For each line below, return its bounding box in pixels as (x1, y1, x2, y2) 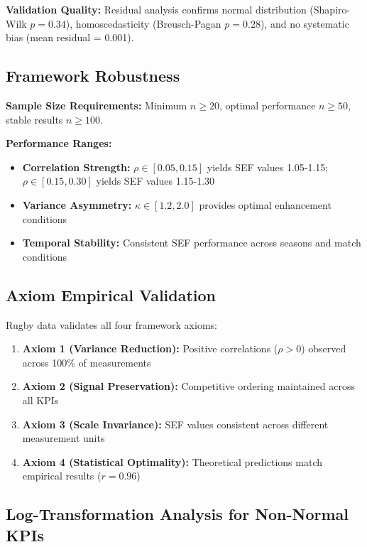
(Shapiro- (310, 2, 351, 16)
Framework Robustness (6, 65, 180, 87)
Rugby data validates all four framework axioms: (6, 317, 217, 332)
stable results (6, 112, 63, 126)
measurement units (22, 430, 105, 445)
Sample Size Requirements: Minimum (6, 97, 187, 112)
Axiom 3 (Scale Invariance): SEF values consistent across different (22, 416, 329, 431)
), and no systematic (260, 16, 349, 31)
